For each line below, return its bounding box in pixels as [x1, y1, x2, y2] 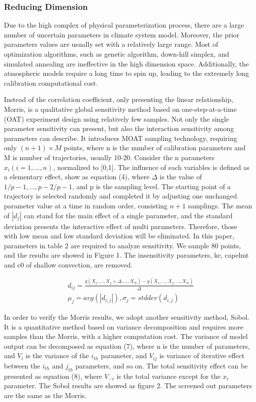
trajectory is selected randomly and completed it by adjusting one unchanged [4, 191, 237, 201]
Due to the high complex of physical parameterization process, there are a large [4, 20, 244, 30]
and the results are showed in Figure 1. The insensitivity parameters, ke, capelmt [4, 250, 249, 260]
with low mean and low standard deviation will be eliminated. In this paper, [4, 231, 234, 241]
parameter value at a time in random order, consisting [4, 200, 168, 210]
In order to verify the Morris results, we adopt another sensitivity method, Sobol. [4, 312, 250, 322]
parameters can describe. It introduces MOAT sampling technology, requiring [4, 133, 237, 143]
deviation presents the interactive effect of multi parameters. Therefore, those [4, 221, 237, 231]
